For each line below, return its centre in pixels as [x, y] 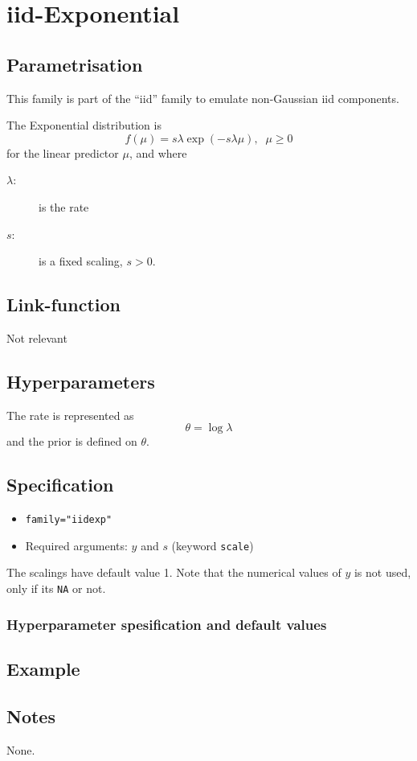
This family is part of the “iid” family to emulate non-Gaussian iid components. [203, 98]
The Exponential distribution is [84, 125]
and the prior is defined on [72, 441]
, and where [158, 152]
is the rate [64, 206]
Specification [60, 485]
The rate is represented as [70, 415]
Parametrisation [75, 64]
